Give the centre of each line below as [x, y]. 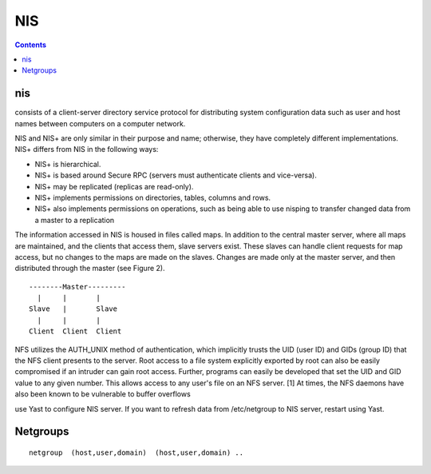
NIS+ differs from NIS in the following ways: [87, 149]
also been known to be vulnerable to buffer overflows [103, 394]
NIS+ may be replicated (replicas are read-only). [114, 186]
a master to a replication [75, 220]
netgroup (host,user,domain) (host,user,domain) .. [136, 453]
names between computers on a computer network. [100, 123]
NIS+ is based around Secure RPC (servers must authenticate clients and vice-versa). [176, 175]
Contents [31, 45]
